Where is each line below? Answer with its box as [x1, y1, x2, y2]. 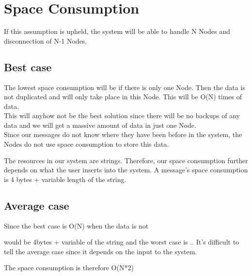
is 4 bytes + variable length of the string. [4, 174, 126, 184]
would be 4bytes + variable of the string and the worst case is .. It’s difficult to [4, 237, 239, 247]
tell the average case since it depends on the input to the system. [4, 246, 197, 256]
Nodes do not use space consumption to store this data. [4, 139, 169, 149]
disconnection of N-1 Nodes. [4, 35, 87, 46]
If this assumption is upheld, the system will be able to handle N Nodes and [4, 26, 230, 36]
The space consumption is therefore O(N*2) [4, 262, 134, 273]
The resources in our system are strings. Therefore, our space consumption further [4, 155, 248, 165]
